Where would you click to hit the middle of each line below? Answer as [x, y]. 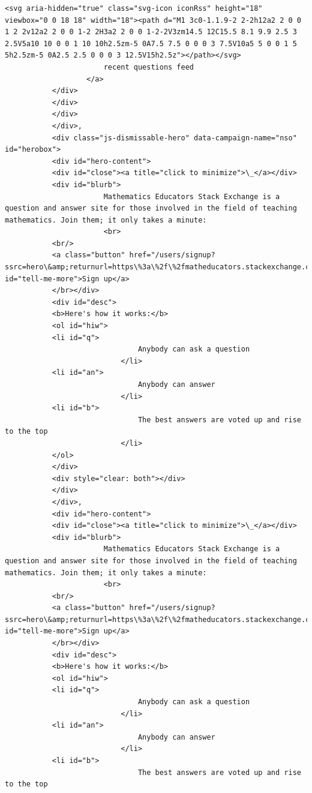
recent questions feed [148, 67]
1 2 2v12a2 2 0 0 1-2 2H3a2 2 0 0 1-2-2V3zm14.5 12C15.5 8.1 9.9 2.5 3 [151, 32]
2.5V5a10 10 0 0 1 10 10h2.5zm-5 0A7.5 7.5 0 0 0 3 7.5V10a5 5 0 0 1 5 [151, 43]
